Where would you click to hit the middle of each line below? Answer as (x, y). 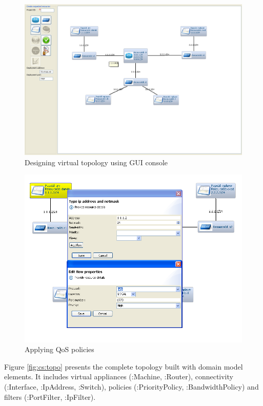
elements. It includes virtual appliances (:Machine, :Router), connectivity (119, 376)
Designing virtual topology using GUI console (96, 162)
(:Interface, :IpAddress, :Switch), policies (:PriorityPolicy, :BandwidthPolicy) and (131, 387)
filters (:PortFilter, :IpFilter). (50, 397)
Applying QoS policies (59, 349)
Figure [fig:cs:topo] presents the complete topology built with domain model (124, 366)
